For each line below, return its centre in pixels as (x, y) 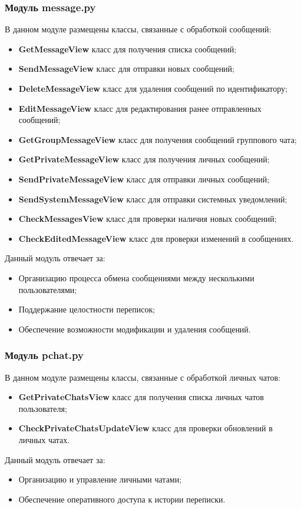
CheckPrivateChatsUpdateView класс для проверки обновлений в (145, 428)
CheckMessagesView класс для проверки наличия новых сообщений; (148, 219)
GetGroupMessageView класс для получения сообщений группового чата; (158, 139)
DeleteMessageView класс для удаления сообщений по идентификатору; (153, 88)
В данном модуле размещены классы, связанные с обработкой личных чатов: (143, 377)
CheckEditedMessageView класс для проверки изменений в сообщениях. (156, 238)
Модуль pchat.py (44, 355)
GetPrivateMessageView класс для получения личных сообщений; (144, 159)
